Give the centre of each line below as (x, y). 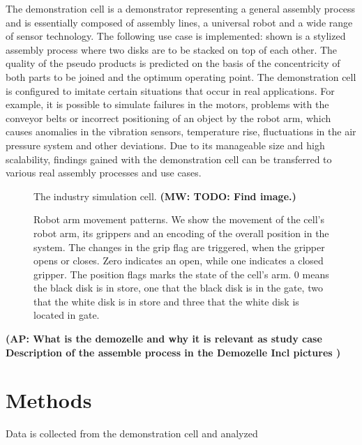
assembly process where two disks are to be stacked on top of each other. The (172, 49)
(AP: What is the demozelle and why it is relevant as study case (164, 339)
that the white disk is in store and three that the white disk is (166, 301)
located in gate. (67, 315)
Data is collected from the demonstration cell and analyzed (132, 433)
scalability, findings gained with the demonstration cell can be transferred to (169, 159)
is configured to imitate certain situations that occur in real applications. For (170, 90)
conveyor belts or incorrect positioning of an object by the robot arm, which (168, 118)
